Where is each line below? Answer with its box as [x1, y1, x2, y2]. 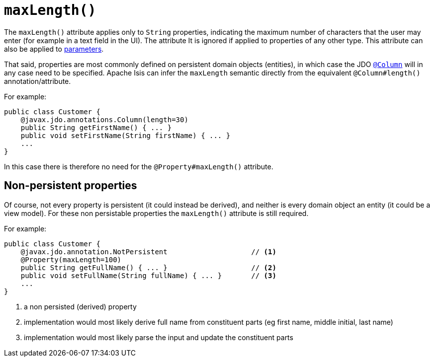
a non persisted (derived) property [24, 302, 137, 311]
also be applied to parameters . [4, 44, 104, 53]
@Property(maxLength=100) [20, 255, 122, 264]
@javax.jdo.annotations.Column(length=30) [20, 115, 188, 124]
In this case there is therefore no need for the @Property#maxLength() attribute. [4, 162, 273, 171]
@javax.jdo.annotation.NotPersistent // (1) [20, 247, 276, 256]
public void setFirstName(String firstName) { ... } [20, 131, 231, 140]
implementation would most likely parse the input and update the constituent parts [24, 333, 293, 342]
